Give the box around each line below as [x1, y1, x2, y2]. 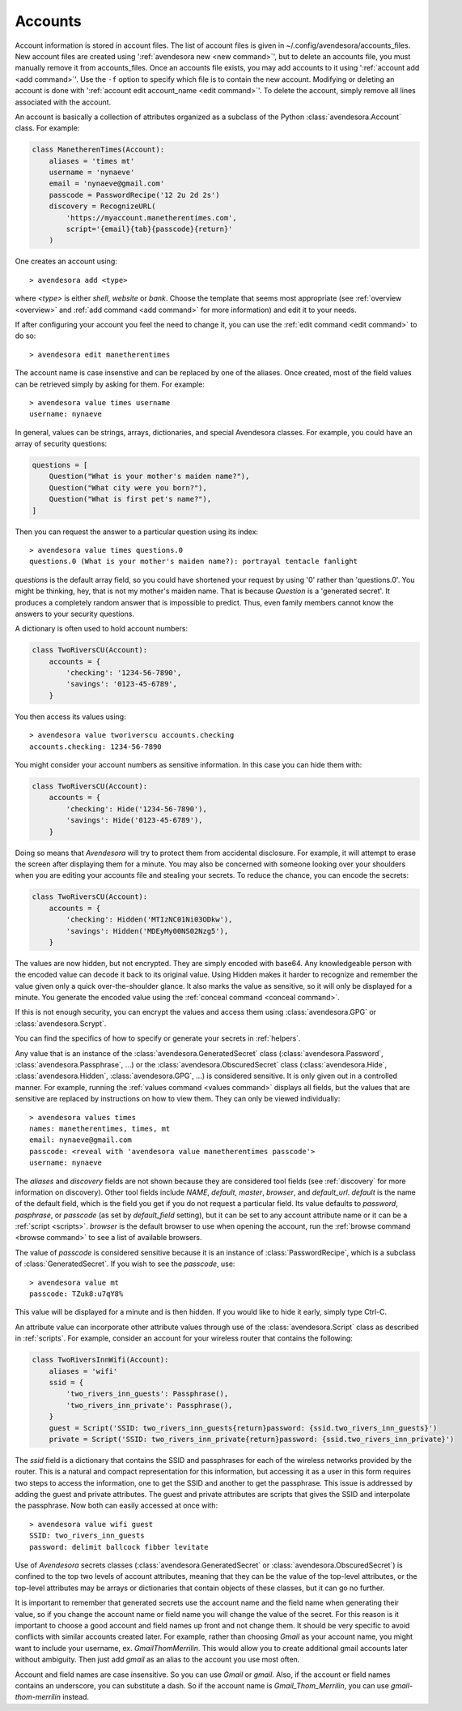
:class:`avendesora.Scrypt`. [15, 1018, 107, 1029]
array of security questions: [15, 438, 108, 449]
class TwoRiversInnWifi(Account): [32, 1355, 169, 1365]
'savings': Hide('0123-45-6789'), [66, 815, 203, 825]
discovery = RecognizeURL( [49, 202, 157, 211]
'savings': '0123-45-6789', [66, 679, 178, 689]
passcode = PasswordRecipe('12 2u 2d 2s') [49, 190, 220, 199]
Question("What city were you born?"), [49, 483, 208, 492]
